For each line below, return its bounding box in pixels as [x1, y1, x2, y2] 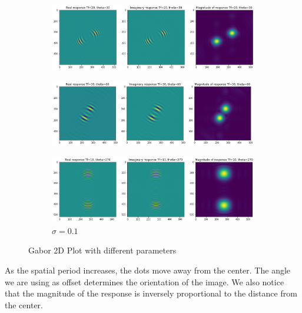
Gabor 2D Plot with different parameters [28, 244, 177, 256]
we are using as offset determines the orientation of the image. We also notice [5, 275, 284, 288]
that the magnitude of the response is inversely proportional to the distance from [5, 287, 297, 299]
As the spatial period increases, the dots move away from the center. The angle [5, 263, 291, 276]
